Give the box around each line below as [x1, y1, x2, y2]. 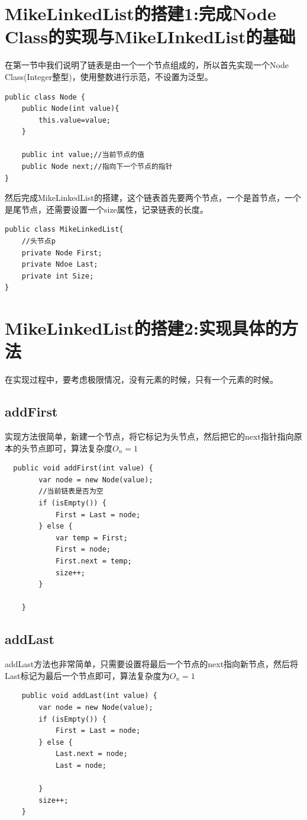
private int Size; [21, 271, 94, 280]
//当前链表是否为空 [38, 487, 104, 496]
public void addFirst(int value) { [13, 464, 153, 473]
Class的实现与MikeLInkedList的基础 [5, 24, 296, 49]
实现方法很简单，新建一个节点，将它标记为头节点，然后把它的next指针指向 [5, 430, 294, 443]
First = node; [55, 545, 111, 554]
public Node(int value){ [21, 104, 119, 113]
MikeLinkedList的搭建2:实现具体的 [5, 316, 282, 340]
